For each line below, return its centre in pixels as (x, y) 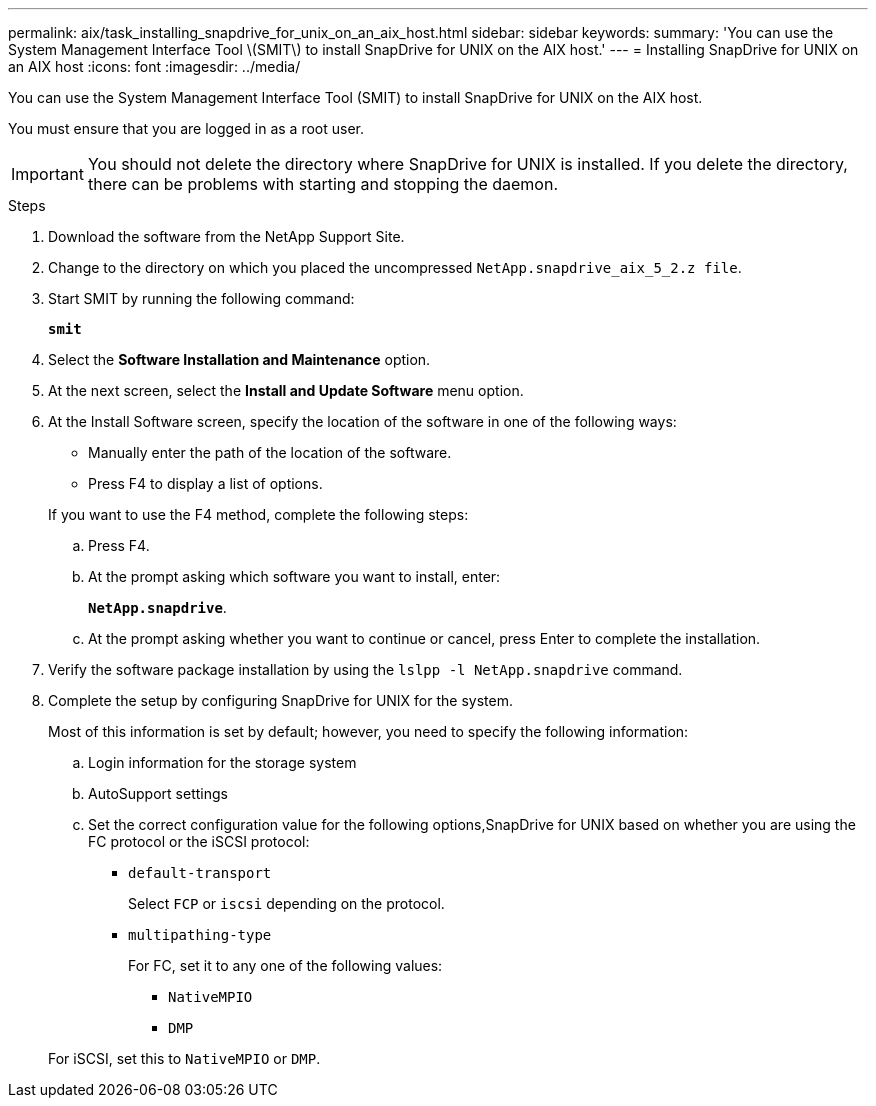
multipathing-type (200, 935)
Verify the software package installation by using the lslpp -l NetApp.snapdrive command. (365, 669)
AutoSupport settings (158, 793)
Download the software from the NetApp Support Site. (226, 236)
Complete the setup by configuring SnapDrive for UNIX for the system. (280, 700)
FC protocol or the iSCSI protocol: (199, 841)
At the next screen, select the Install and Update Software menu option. (286, 390)
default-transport (200, 873)
